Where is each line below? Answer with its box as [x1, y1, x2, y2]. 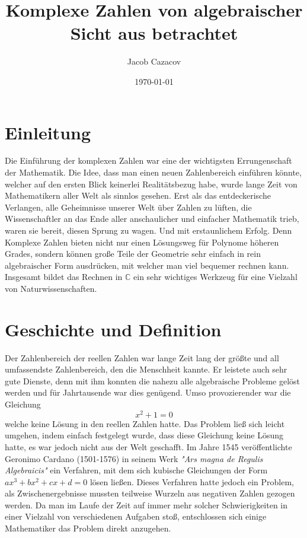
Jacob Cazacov [127, 55, 181, 68]
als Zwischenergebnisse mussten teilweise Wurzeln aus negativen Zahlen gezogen [5, 487, 295, 499]
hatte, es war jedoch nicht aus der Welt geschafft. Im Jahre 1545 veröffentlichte [5, 440, 292, 453]
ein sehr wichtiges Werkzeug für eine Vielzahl [133, 270, 298, 283]
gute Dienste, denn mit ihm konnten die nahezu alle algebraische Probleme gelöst [5, 374, 300, 387]
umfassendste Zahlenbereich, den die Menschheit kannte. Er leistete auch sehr [5, 363, 287, 375]
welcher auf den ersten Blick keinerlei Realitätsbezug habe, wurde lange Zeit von [5, 177, 298, 190]
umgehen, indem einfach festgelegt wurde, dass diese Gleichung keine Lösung [5, 429, 284, 441]
